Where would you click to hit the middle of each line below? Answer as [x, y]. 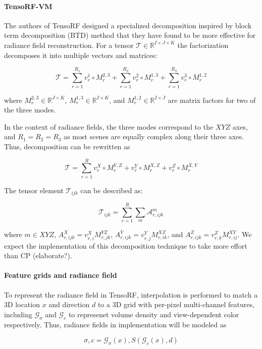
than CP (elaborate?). [38, 255]
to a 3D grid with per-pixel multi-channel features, [176, 304]
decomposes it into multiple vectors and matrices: [81, 55]
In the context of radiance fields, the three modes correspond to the [109, 126]
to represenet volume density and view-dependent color [154, 314]
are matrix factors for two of [212, 100]
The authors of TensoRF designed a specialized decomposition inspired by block [128, 25]
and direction [69, 304]
